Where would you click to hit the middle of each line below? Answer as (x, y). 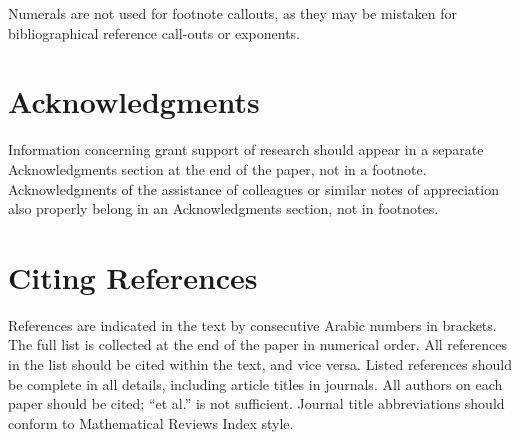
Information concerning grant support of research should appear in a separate (246, 149)
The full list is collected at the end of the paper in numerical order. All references (257, 344)
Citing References (133, 276)
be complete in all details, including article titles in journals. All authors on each (255, 383)
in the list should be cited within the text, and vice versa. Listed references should (260, 364)
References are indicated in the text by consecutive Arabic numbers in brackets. (252, 324)
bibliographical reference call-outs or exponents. (154, 32)
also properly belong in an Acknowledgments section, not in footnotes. (223, 208)
